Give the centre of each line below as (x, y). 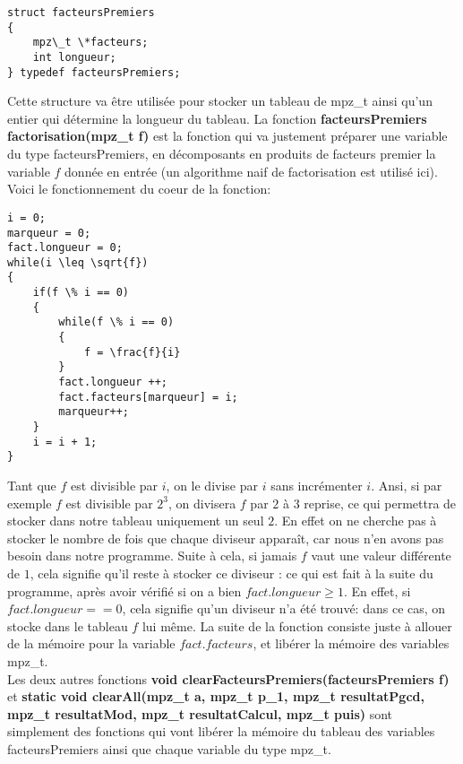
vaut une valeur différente (381, 556)
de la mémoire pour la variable (91, 643)
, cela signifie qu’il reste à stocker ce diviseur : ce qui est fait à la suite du (231, 573)
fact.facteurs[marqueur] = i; (148, 397)
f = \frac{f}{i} (132, 352)
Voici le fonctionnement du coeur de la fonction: (139, 189)
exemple (30, 503)
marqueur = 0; (49, 233)
